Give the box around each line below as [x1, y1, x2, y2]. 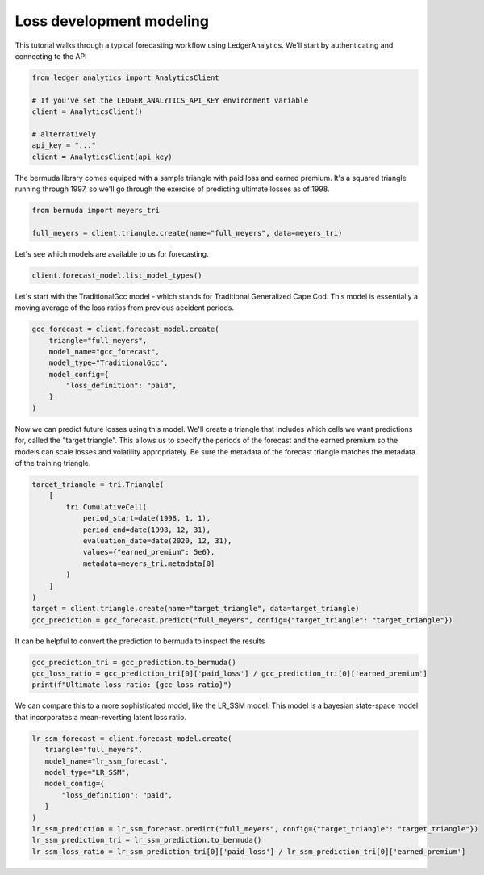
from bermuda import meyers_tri [31, 206, 161, 216]
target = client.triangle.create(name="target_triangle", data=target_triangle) [31, 604, 360, 613]
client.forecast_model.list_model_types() [31, 270, 202, 280]
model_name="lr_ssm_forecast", [44, 756, 169, 766]
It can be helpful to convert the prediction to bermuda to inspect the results [15, 636, 265, 646]
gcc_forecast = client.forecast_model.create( [31, 324, 219, 334]
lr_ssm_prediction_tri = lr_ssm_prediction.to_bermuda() [31, 835, 262, 845]
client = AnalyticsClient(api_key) [31, 152, 173, 161]
